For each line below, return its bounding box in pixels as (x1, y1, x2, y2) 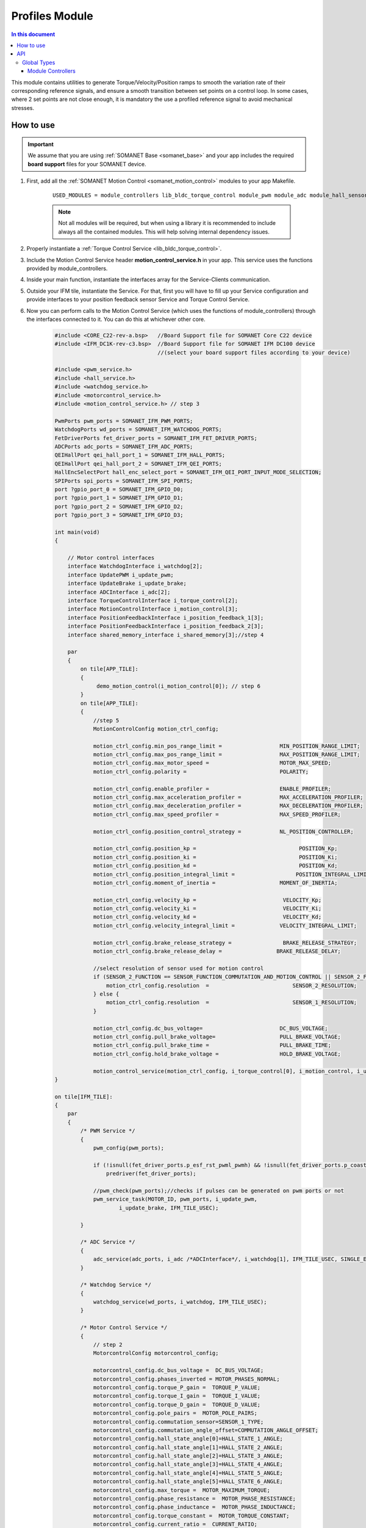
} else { (93, 991, 120, 997)
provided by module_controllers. (26, 265, 108, 272)
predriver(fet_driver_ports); (106, 1170, 196, 1177)
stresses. (11, 104, 35, 111)
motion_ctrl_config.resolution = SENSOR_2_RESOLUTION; (106, 982, 357, 989)
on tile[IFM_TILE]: (54, 1093, 113, 1100)
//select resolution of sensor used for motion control (93, 964, 264, 972)
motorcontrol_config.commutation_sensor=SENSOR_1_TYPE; (93, 1418, 264, 1425)
